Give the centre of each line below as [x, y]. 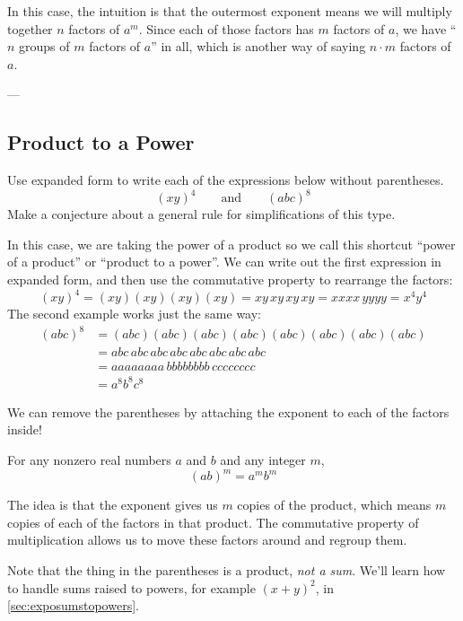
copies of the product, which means [334, 505]
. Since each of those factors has [226, 28]
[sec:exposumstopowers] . [73, 605]
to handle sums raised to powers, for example [131, 587]
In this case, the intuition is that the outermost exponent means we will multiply [230, 11]
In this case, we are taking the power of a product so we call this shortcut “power [231, 244]
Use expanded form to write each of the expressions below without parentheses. [226, 180]
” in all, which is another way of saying [258, 46]
